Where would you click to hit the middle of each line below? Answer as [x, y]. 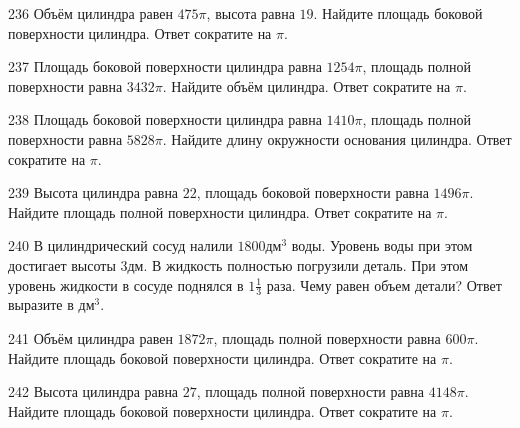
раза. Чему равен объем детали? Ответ [384, 284]
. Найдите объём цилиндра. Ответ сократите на [306, 85]
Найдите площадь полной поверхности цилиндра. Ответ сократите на [220, 211]
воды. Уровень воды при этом [382, 245]
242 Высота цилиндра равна [93, 391]
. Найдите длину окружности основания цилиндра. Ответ [337, 138]
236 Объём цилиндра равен [90, 13]
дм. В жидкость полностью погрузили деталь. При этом [297, 264]
